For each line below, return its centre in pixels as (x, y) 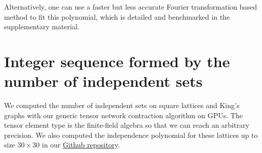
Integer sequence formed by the (117, 61)
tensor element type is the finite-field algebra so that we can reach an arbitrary (127, 125)
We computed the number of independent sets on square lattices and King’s (122, 105)
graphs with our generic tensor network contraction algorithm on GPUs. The (123, 115)
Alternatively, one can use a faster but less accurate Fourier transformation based (131, 7)
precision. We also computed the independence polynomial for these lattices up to (131, 135)
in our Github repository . (81, 145)
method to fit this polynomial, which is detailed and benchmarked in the (117, 16)
